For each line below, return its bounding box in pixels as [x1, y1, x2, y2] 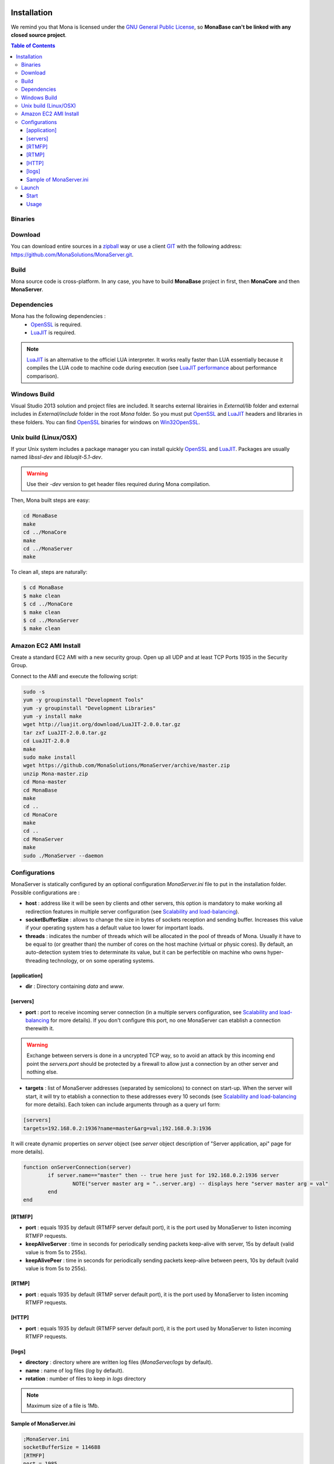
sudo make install [23, 754, 76, 761]
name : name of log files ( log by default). [25, 1367, 124, 1374]
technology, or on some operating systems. [50, 957, 155, 964]
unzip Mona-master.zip [23, 770, 88, 777]
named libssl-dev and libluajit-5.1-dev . [11, 454, 103, 461]
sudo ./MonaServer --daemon [23, 852, 104, 859]
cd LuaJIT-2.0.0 [23, 738, 70, 744]
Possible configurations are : [11, 889, 80, 896]
